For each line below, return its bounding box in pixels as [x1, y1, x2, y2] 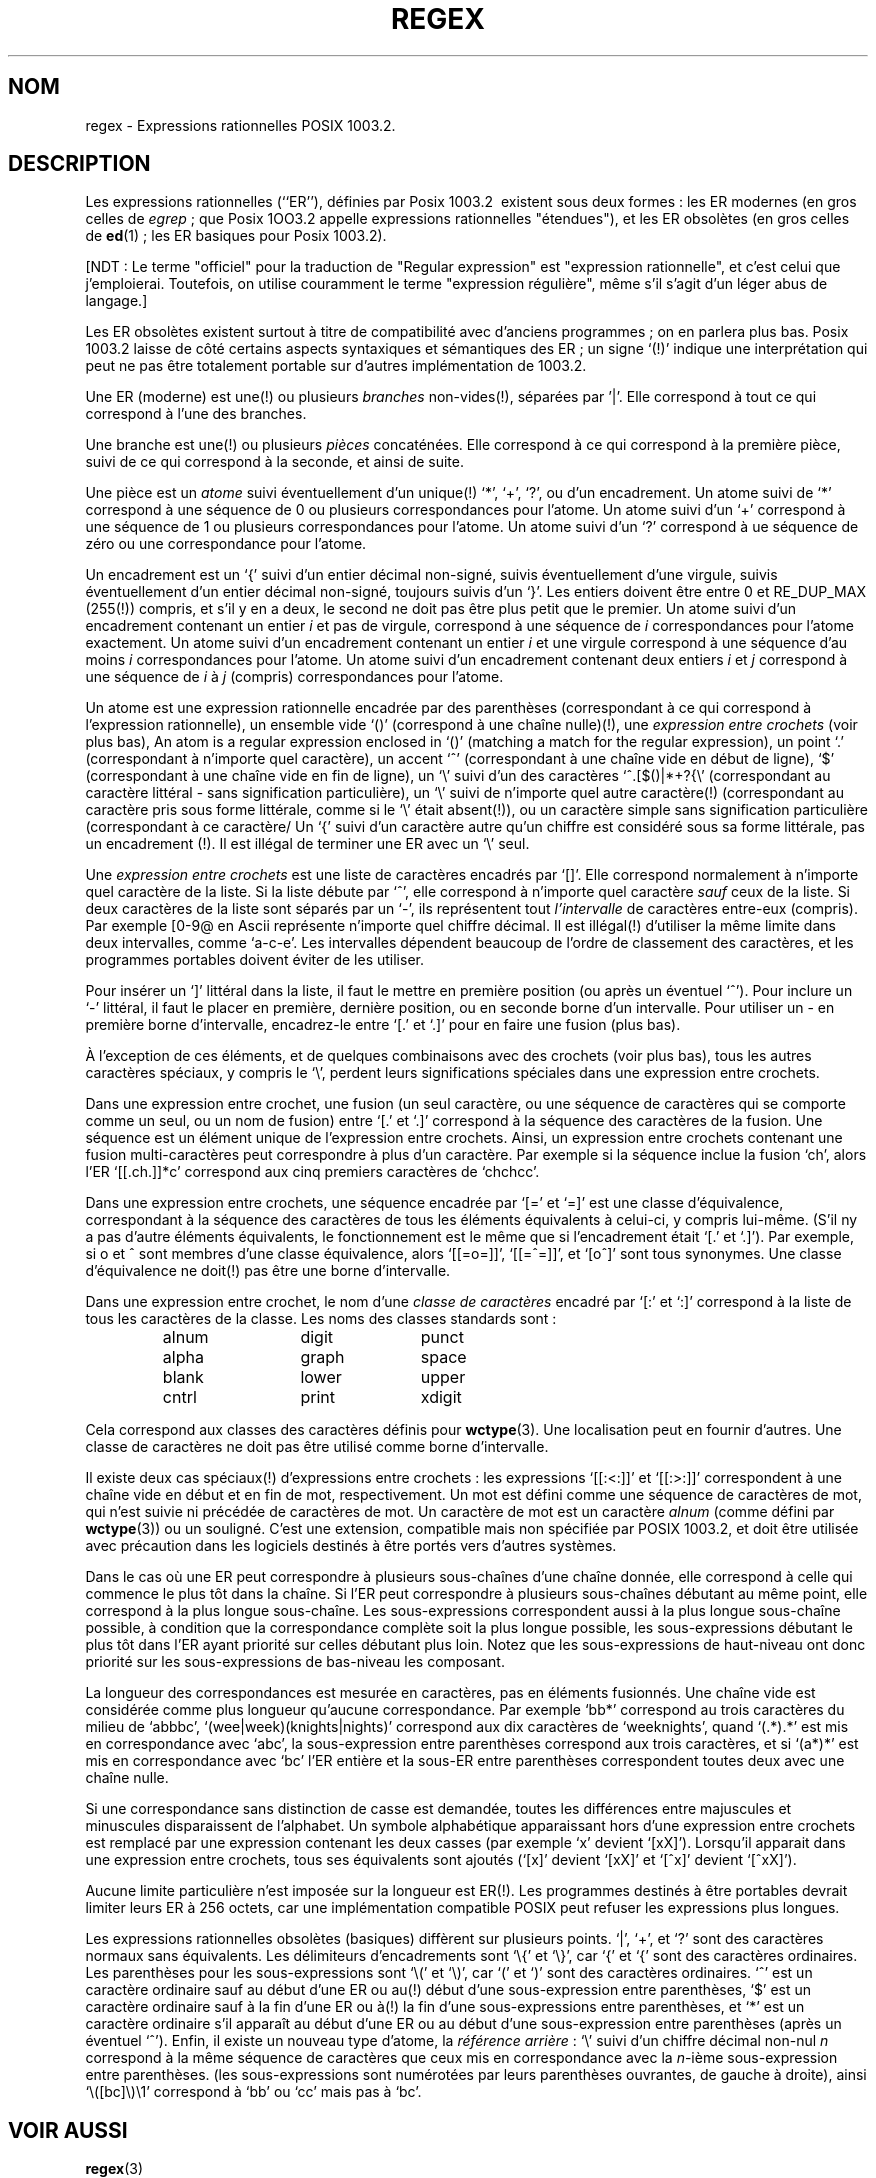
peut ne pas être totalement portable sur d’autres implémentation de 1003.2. [85, 357, 587, 375]
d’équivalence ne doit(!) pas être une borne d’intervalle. [85, 1262, 451, 1280]
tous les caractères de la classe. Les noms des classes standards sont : [85, 1310, 557, 1328]
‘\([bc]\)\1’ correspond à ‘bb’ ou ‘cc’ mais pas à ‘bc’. [85, 2083, 422, 2101]
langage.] [85, 292, 148, 310]
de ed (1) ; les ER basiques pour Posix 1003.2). [85, 227, 387, 245]
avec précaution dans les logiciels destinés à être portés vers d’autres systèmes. [85, 1537, 617, 1555]
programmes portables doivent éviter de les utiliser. [85, 951, 424, 969]
